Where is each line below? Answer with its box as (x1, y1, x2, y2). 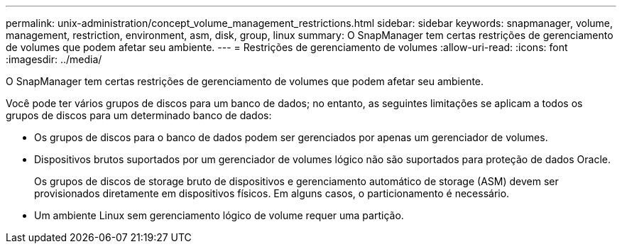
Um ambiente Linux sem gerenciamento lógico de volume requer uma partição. (34, 209, 404, 221)
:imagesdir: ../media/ (6, 53, 102, 65)
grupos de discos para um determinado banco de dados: (6, 109, 272, 121)
